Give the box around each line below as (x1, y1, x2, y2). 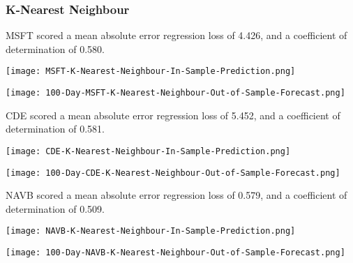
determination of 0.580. (6, 41, 105, 56)
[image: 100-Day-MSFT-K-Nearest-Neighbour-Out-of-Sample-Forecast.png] (6, 88, 345, 98)
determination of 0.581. (6, 121, 105, 136)
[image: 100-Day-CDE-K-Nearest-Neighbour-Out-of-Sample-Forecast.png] (6, 167, 340, 178)
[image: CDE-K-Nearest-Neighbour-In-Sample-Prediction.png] (6, 146, 291, 156)
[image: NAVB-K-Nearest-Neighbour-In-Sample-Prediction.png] (6, 226, 296, 236)
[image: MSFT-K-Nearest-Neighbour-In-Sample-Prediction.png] (6, 66, 296, 77)
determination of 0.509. (6, 201, 105, 216)
